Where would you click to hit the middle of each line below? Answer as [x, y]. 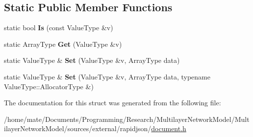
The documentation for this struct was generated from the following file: [113, 103]
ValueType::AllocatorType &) [49, 86]
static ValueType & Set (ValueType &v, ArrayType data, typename [107, 76]
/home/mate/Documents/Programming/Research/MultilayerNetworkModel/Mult [127, 119]
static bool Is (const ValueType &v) [59, 28]
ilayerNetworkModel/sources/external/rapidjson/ [78, 128]
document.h [169, 128]
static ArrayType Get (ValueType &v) [63, 44]
